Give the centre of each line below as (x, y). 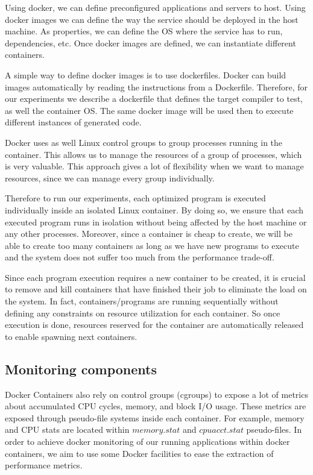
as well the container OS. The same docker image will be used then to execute (149, 110)
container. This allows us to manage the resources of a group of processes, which (153, 154)
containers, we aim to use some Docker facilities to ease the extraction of (139, 453)
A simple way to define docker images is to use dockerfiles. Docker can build (146, 74)
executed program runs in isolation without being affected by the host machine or (156, 222)
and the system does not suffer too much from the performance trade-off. (140, 257)
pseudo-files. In (274, 429)
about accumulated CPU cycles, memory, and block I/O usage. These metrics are (156, 406)
